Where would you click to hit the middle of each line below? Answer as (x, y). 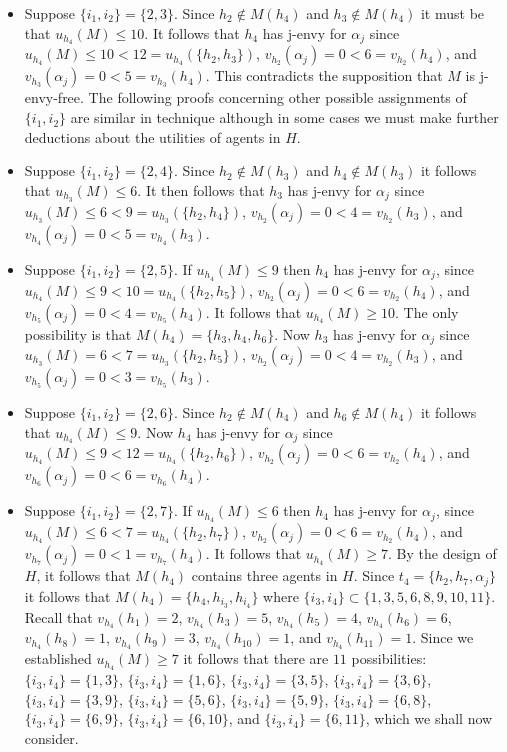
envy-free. (54, 97)
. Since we (443, 637)
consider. (51, 737)
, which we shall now (429, 718)
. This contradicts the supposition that (324, 75)
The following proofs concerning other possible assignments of (277, 97)
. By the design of (442, 553)
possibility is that (78, 333)
